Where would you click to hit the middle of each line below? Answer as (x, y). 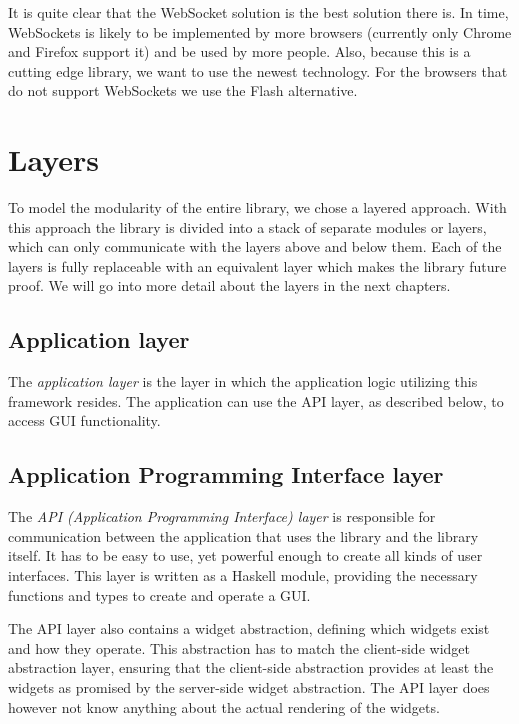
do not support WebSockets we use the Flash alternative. (183, 90)
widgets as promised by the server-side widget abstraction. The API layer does (249, 687)
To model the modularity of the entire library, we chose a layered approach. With (257, 207)
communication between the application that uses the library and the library (243, 535)
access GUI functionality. (84, 420)
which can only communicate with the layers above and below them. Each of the (255, 246)
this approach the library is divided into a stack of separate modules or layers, (247, 226)
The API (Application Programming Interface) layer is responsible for (222, 516)
